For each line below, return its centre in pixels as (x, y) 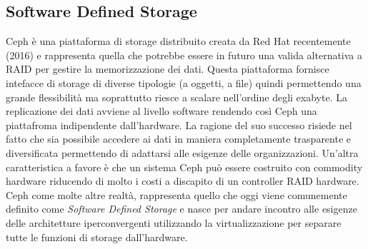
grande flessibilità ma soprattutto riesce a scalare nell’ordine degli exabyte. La (176, 97)
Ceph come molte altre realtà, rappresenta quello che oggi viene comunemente (176, 194)
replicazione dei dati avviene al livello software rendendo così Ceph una (161, 111)
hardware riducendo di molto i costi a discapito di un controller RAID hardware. (183, 181)
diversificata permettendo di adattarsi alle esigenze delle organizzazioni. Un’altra (182, 152)
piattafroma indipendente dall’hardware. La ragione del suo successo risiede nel (179, 124)
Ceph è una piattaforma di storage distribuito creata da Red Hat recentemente (178, 41)
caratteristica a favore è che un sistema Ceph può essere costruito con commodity (184, 167)
